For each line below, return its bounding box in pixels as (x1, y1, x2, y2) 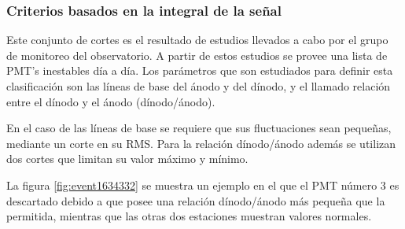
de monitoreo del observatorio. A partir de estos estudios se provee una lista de (6, 46, 388, 63)
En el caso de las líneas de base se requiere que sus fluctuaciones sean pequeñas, (6, 120, 392, 136)
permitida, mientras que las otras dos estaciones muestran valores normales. (6, 208, 372, 224)
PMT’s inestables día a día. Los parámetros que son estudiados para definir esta (6, 62, 393, 79)
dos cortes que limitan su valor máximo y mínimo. (6, 150, 249, 167)
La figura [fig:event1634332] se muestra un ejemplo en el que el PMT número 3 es (6, 176, 399, 193)
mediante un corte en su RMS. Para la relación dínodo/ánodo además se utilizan (6, 135, 396, 151)
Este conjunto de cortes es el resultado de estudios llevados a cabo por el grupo (6, 31, 388, 48)
